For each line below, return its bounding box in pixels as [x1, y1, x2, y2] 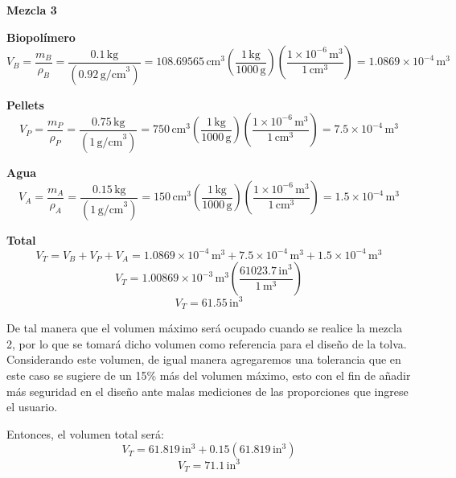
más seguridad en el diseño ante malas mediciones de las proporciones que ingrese [6, 382, 409, 399]
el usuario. [6, 398, 58, 415]
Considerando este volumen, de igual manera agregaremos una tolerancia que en [6, 351, 401, 368]
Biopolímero [6, 28, 76, 45]
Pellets [6, 96, 44, 113]
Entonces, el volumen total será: [6, 425, 164, 442]
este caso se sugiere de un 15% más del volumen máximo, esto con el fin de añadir [6, 366, 411, 383]
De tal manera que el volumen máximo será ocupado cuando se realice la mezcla [6, 319, 402, 336]
